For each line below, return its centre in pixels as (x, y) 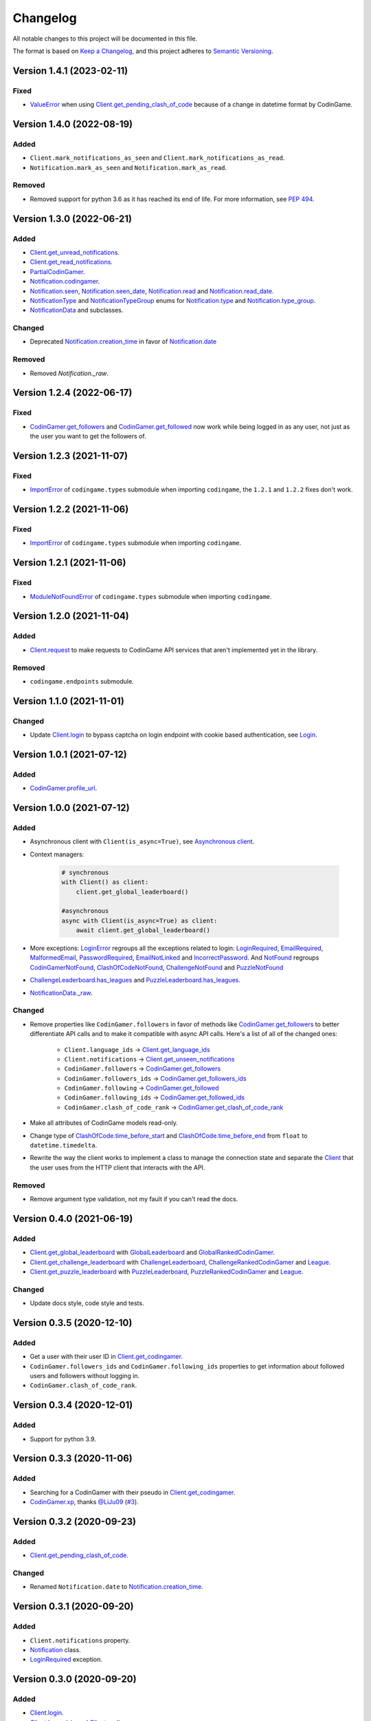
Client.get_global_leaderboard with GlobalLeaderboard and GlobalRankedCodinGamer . (152, 1252)
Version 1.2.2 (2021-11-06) (71, 509)
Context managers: (57, 854)
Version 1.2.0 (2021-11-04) (71, 616)
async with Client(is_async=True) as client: (139, 920)
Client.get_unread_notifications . (75, 252)
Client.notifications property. (80, 1640)
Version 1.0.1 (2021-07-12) (70, 754)
